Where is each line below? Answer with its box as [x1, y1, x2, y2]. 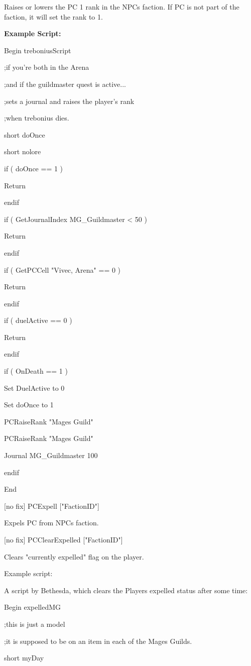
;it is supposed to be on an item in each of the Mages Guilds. [4, 635, 192, 646]
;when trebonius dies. [4, 113, 69, 123]
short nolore [4, 146, 41, 157]
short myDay [4, 652, 44, 663]
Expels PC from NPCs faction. [4, 517, 99, 528]
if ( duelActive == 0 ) [4, 315, 72, 325]
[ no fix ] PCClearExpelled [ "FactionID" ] [4, 534, 123, 544]
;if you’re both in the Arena [4, 62, 89, 72]
